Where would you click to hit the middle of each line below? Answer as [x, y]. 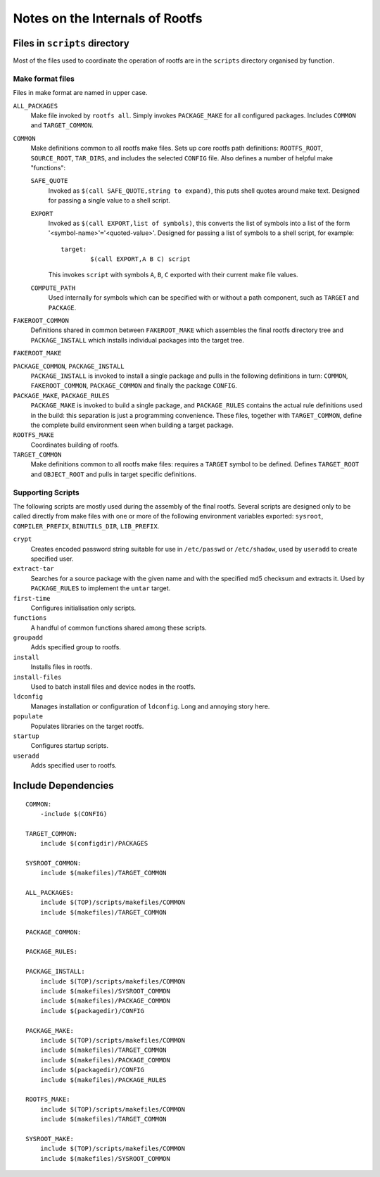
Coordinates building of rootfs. [75, 445]
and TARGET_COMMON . [62, 125]
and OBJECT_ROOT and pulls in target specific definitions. [114, 474]
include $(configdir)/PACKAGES [94, 844]
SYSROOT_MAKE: [50, 1139]
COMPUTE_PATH [53, 288]
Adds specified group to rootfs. [76, 647]
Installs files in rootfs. [62, 667]
